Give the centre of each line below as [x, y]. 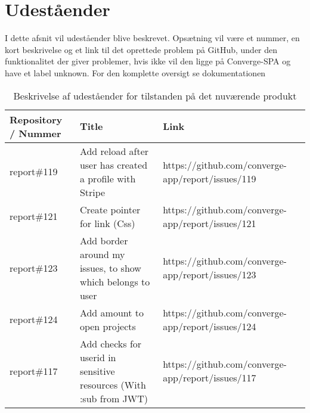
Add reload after [114, 151]
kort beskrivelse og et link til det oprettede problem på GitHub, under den [141, 49]
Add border [104, 240]
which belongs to [115, 281]
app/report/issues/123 [210, 274]
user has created [114, 164]
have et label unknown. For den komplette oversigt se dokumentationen [135, 72]
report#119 [34, 171]
